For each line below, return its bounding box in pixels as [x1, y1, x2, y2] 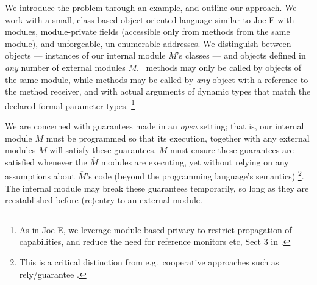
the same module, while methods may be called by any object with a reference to [5, 73, 308, 85]
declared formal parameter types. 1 [5, 97, 135, 112]
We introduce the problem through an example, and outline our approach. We [5, 1, 297, 13]
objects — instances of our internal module [5, 49, 166, 62]
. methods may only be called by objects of [137, 60, 302, 73]
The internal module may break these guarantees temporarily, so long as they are [5, 181, 309, 194]
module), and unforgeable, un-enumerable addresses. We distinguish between [5, 37, 291, 49]
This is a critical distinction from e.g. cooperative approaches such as [19, 256, 279, 268]
